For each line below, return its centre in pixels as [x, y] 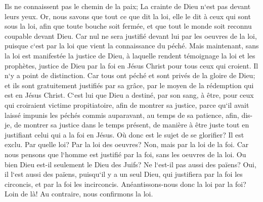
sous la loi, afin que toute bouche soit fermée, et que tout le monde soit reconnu [128, 26]
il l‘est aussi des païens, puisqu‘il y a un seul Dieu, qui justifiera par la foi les [124, 174]
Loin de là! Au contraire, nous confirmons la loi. [79, 194]
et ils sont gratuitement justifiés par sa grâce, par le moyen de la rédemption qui [129, 85]
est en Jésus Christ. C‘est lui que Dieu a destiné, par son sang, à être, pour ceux [129, 95]
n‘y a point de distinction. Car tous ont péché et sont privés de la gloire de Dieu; [130, 75]
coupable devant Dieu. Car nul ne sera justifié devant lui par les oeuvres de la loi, [131, 36]
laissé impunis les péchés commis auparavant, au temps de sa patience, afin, [122, 115]
